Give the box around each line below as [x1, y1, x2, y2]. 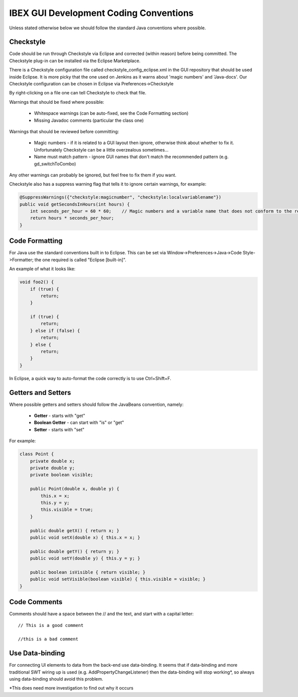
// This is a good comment [18, 622, 84, 628]
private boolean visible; [30, 472, 93, 478]
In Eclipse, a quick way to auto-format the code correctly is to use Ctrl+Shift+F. [9, 375, 171, 381]
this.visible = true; [40, 507, 93, 513]
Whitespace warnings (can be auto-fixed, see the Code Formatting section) [34, 110, 189, 116]
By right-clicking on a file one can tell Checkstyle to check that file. [9, 90, 147, 96]
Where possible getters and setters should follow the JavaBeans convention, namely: [9, 401, 184, 407]
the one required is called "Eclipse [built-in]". [34, 256, 127, 263]
